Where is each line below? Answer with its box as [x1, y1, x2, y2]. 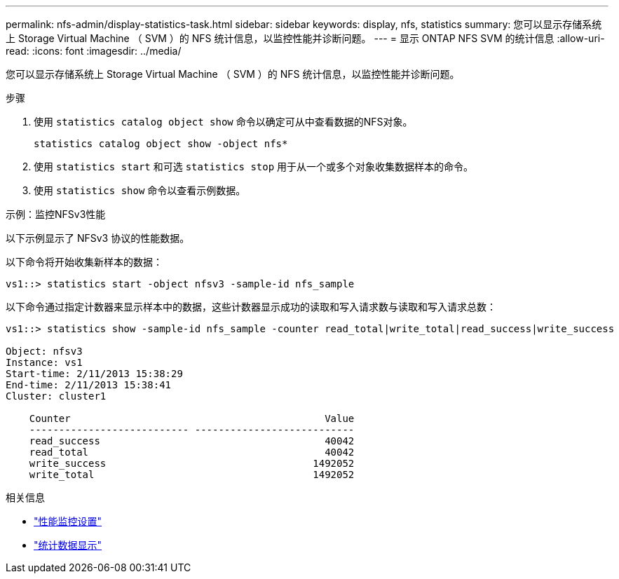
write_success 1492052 [29, 458, 355, 469]
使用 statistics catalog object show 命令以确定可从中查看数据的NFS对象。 [34, 116, 413, 128]
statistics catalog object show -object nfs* [34, 138, 288, 149]
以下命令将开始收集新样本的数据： [6, 256, 163, 268]
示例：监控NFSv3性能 [6, 208, 106, 220]
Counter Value [29, 413, 355, 424]
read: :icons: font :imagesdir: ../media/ [6, 45, 182, 57]
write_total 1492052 [29, 469, 355, 480]
